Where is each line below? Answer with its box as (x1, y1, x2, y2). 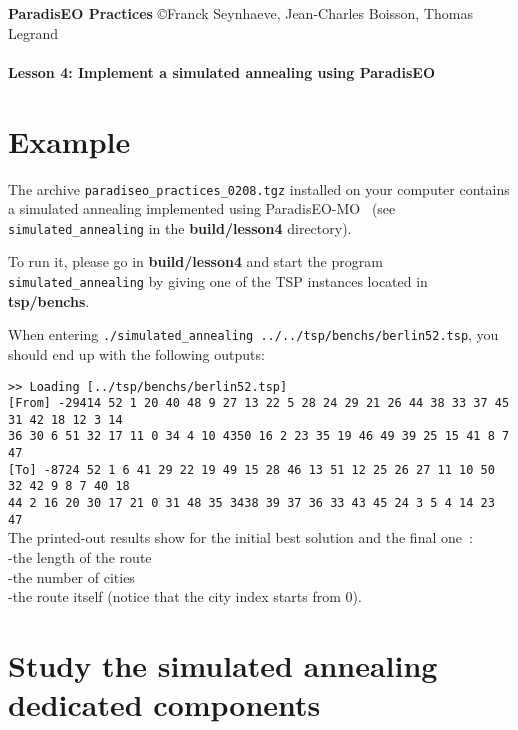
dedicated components (8, 684, 321, 725)
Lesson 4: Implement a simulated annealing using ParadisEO (8, 61, 436, 82)
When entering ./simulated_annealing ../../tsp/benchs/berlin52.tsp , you (8, 324, 499, 345)
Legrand (8, 22, 59, 43)
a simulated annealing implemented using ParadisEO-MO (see (8, 198, 396, 219)
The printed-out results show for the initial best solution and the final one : (8, 527, 473, 548)
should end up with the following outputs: (8, 343, 265, 364)
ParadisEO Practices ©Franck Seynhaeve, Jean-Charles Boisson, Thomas (8, 3, 473, 23)
